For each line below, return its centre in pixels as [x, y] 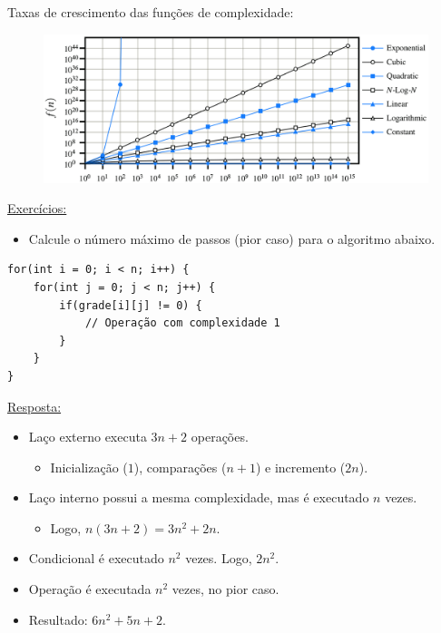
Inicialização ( [89, 467]
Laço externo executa [88, 437]
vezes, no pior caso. [225, 589]
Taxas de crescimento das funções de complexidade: [151, 12]
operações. [220, 437]
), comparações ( [180, 467]
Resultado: [58, 619]
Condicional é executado [96, 558]
